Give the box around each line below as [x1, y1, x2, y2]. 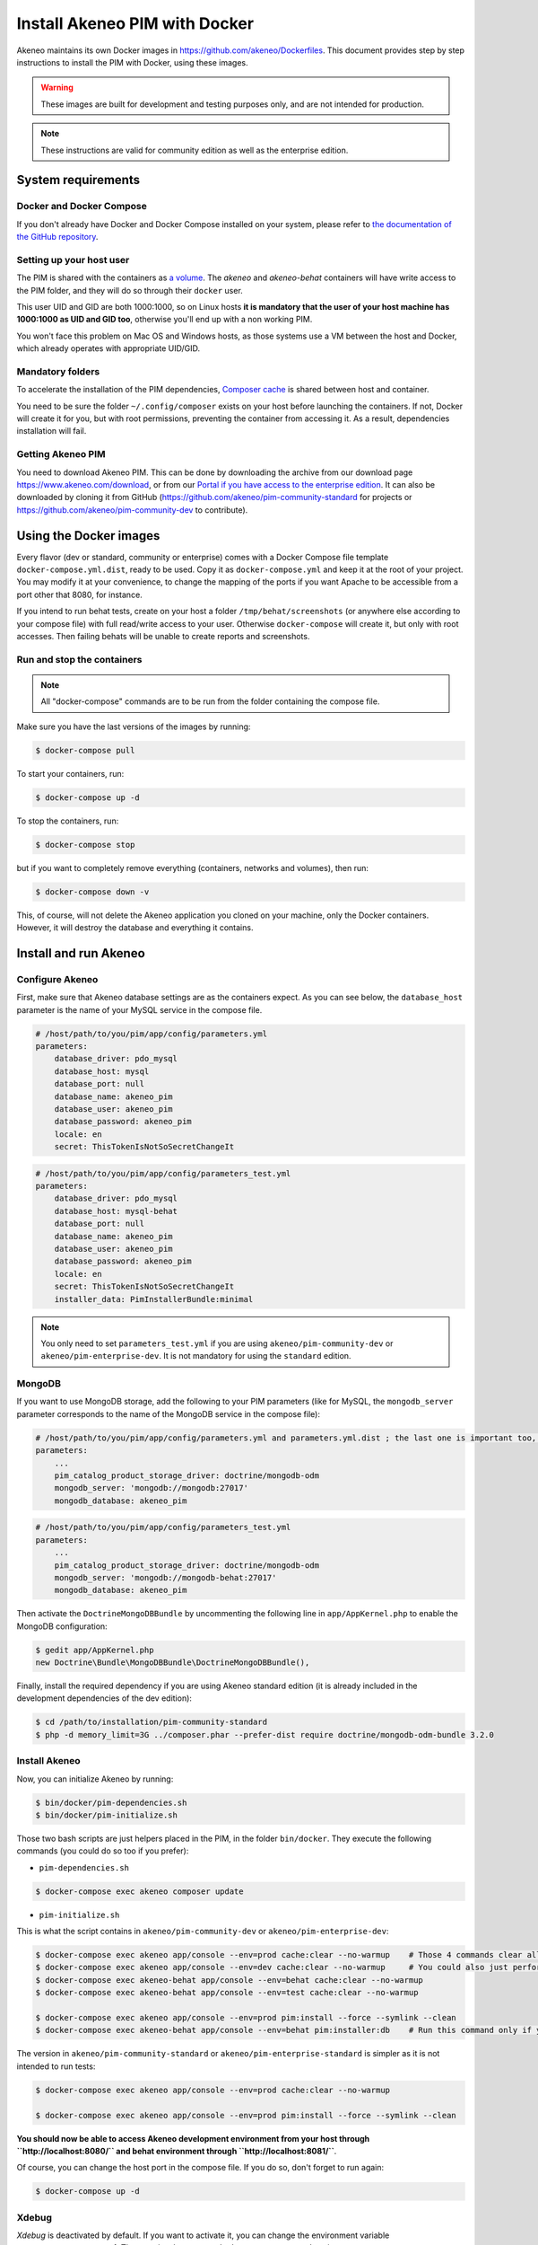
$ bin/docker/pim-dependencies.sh [35, 1797, 187, 1808]
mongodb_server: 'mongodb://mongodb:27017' [54, 1483, 248, 1493]
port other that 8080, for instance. [16, 589, 143, 600]
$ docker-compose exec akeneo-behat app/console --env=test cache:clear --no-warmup [35, 1987, 419, 1998]
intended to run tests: [16, 2061, 96, 2072]
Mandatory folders [16, 365, 100, 377]
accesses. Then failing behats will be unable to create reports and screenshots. [16, 631, 310, 642]
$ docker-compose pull [35, 745, 135, 755]
